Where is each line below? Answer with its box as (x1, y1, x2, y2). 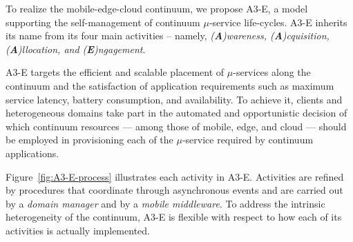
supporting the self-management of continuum (6, 14, 200, 29)
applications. (6, 145, 59, 160)
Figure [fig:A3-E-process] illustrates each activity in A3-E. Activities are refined (6, 169, 344, 183)
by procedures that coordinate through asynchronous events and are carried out (6, 183, 343, 197)
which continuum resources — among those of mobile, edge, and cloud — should (6, 119, 347, 133)
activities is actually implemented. (6, 223, 150, 237)
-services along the (233, 65, 311, 79)
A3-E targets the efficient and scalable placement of (6, 65, 225, 79)
